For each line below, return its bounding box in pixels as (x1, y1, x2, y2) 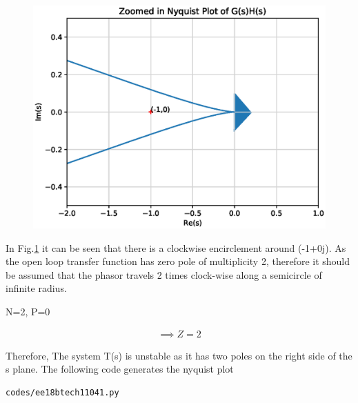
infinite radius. (6, 281, 67, 295)
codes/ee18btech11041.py (6, 387, 119, 397)
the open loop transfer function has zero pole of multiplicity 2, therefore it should (6, 254, 350, 268)
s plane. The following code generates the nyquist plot (6, 362, 234, 376)
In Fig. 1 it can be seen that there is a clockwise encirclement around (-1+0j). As (6, 240, 346, 255)
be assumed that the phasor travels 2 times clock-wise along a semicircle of (6, 267, 322, 282)
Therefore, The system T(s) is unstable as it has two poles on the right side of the (6, 348, 352, 362)
